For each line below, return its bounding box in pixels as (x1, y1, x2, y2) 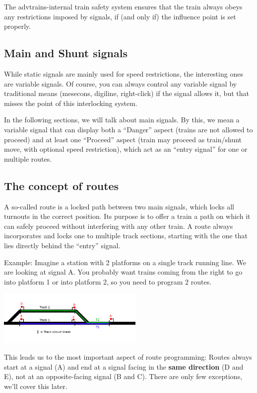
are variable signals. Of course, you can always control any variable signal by (4, 78, 237, 89)
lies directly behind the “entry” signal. (4, 240, 121, 250)
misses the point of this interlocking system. (4, 98, 137, 108)
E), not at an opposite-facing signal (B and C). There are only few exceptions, (4, 371, 242, 382)
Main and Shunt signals (4, 45, 128, 61)
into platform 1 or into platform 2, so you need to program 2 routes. (4, 276, 212, 287)
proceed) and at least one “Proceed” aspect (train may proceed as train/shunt (4, 134, 242, 144)
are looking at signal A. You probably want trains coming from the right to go (4, 267, 243, 277)
